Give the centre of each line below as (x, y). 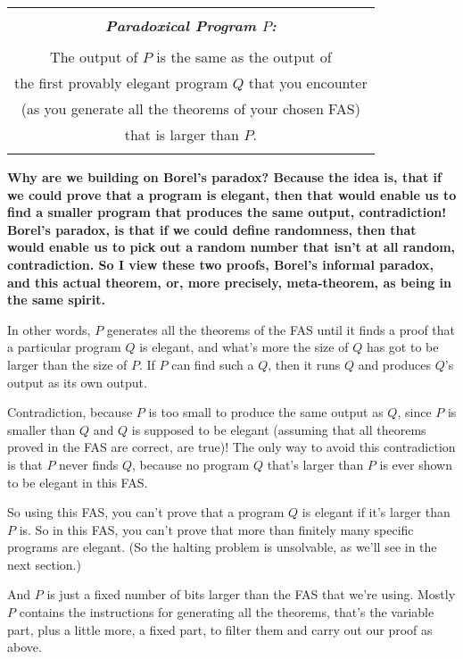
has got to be (402, 347)
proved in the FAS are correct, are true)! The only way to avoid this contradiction (231, 447)
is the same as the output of (244, 57)
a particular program (64, 347)
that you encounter (308, 83)
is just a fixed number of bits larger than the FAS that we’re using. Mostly (251, 594)
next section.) (44, 564)
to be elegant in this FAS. (78, 482)
